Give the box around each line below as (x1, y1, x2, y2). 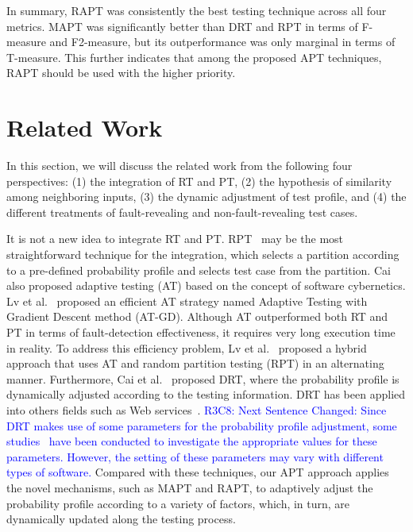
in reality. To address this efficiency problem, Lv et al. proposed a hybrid (6, 339, 367, 356)
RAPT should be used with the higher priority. (6, 64, 236, 81)
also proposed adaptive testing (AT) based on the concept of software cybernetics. (6, 277, 406, 294)
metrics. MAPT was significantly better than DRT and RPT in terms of (6, 17, 358, 34)
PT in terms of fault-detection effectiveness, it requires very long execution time (6, 324, 396, 341)
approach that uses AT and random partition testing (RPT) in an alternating (6, 355, 384, 372)
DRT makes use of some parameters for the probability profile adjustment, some (6, 417, 397, 434)
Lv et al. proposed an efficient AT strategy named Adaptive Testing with (6, 292, 368, 309)
